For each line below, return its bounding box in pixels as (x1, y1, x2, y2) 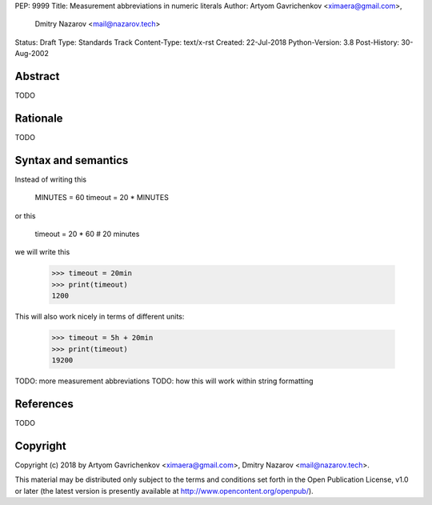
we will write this (14, 247, 70, 257)
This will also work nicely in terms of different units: (14, 312, 185, 322)
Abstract (14, 69, 60, 83)
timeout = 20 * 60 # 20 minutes (34, 229, 140, 239)
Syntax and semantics (14, 153, 129, 167)
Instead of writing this (14, 174, 87, 184)
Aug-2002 (14, 49, 50, 58)
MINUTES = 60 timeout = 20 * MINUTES (34, 193, 170, 202)
